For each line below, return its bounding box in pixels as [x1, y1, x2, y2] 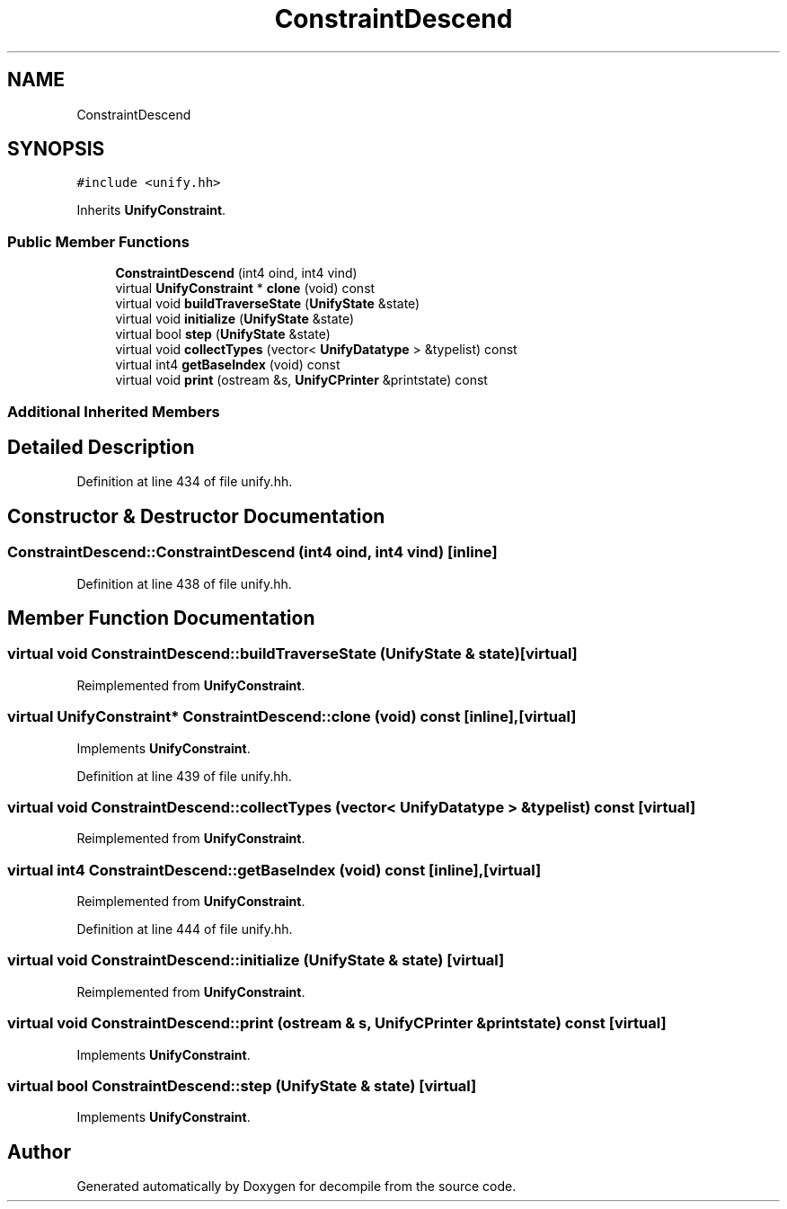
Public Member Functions [7, 232, 190, 251]
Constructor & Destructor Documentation [7, 504, 385, 528]
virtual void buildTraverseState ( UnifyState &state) [115, 296, 420, 312]
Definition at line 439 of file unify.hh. [76, 768, 292, 784]
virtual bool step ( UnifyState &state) [115, 326, 331, 342]
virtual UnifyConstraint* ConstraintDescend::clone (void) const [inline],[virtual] [7, 707, 577, 726]
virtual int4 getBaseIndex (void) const [115, 357, 340, 373]
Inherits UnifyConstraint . [76, 202, 226, 218]
